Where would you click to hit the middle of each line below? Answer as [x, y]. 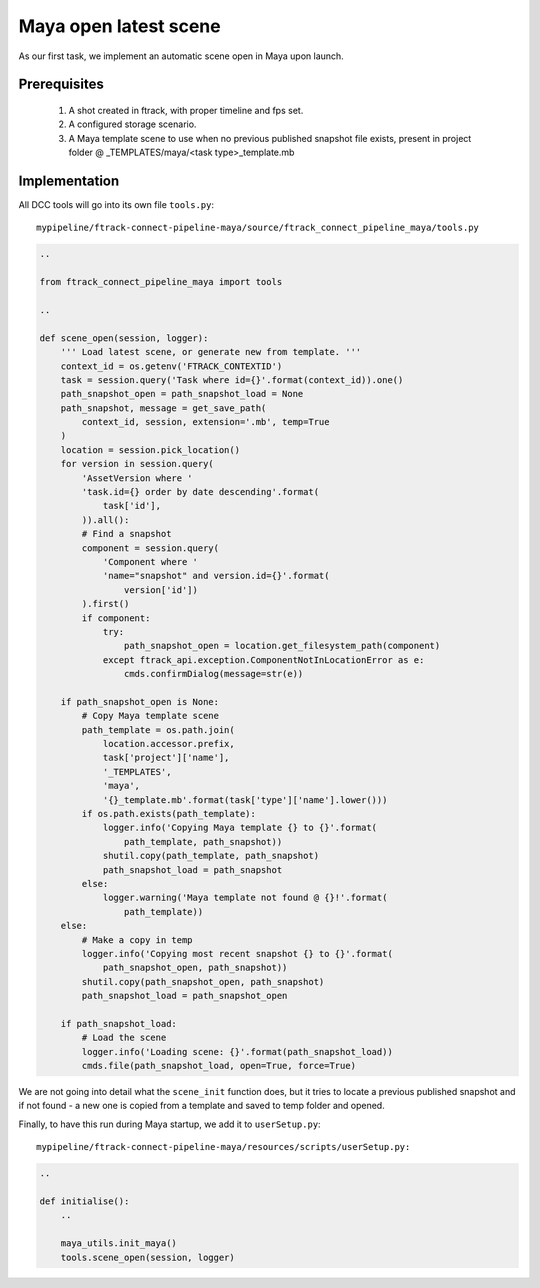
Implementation [69, 180]
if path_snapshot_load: [118, 1023]
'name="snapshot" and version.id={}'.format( [216, 576]
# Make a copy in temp [137, 939]
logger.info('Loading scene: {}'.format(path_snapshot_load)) [237, 1051]
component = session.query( [150, 548]
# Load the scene [124, 1038]
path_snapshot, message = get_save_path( [163, 408]
